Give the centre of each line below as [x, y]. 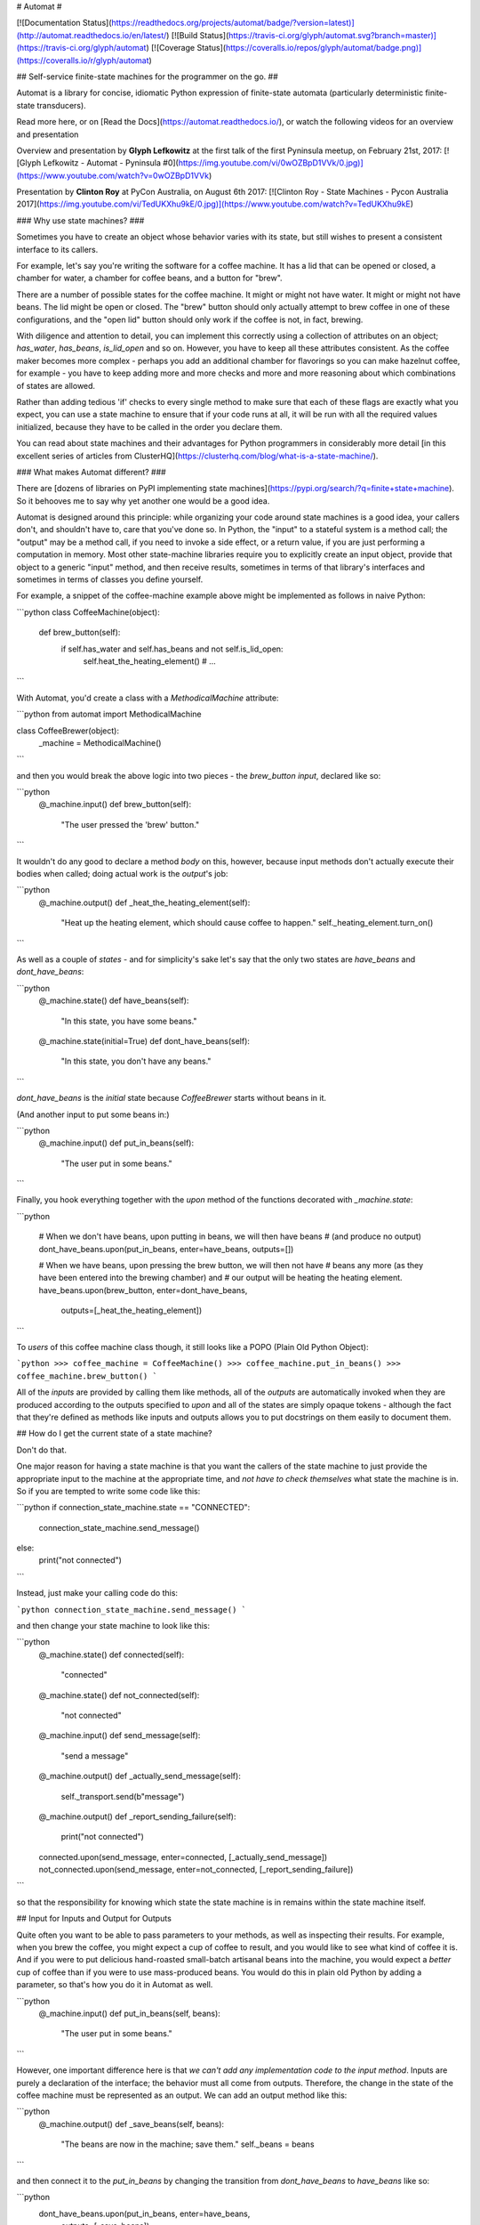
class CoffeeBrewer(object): [68, 731]
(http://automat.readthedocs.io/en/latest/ [92, 35]
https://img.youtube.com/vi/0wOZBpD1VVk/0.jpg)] [271, 163]
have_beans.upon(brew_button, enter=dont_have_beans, [143, 1290]
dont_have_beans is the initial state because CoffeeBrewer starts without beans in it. [172, 1098]
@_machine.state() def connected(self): [112, 1655]
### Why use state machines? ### [80, 220]
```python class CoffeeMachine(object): [88, 612]
